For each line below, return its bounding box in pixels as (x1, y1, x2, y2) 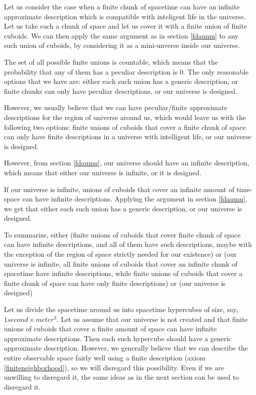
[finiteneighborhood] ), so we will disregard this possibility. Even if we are (4, 362, 224, 372)
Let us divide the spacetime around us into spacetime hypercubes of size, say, (4, 304, 238, 315)
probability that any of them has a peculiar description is (4, 66, 178, 77)
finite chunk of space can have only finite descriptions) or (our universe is (4, 277, 226, 288)
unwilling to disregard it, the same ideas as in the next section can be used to (4, 372, 239, 382)
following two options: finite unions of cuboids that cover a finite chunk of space (4, 121, 246, 132)
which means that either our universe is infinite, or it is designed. (4, 167, 202, 177)
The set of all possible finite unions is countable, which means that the (4, 56, 218, 67)
